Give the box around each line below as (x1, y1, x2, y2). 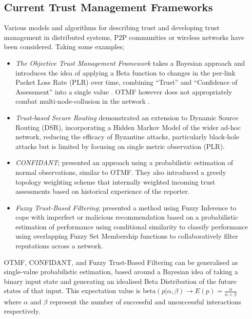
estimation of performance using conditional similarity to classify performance (15, 221, 248, 231)
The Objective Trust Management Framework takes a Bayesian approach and (15, 57, 245, 68)
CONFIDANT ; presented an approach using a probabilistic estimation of (15, 157, 233, 168)
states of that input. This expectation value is (4, 285, 141, 296)
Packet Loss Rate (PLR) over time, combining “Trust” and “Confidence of (15, 77, 238, 87)
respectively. (4, 306, 40, 316)
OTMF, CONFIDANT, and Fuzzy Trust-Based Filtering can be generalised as (4, 257, 238, 267)
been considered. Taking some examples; (4, 41, 124, 52)
